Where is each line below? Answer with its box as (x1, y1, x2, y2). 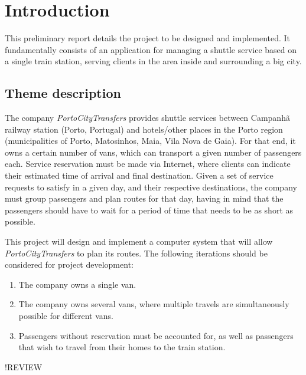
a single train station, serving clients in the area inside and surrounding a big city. (5, 55, 302, 67)
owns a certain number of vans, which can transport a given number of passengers (5, 146, 302, 158)
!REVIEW (5, 360, 43, 373)
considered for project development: (5, 258, 134, 271)
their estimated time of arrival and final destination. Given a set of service (5, 169, 274, 182)
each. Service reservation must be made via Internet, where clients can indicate (5, 157, 291, 170)
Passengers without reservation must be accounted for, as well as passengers (18, 329, 294, 341)
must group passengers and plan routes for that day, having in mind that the (5, 192, 284, 205)
